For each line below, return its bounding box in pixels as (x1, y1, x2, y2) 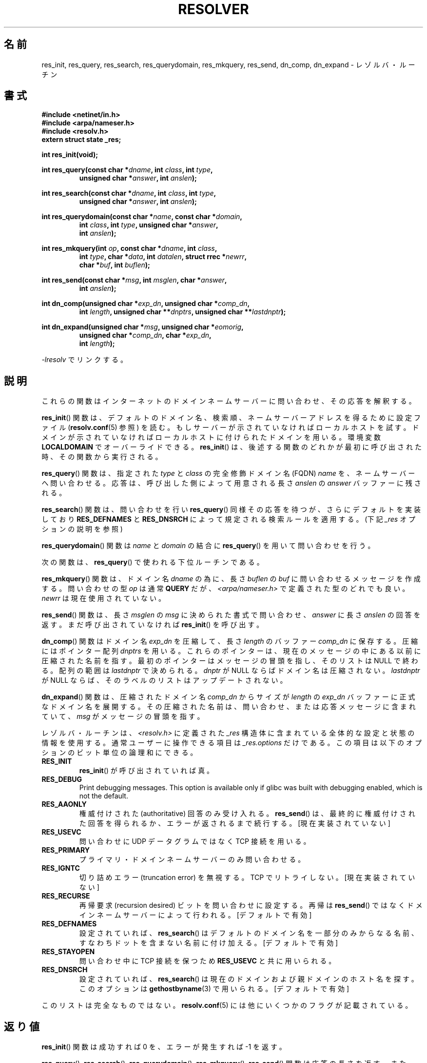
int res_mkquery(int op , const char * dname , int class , (41, 244, 217, 253)
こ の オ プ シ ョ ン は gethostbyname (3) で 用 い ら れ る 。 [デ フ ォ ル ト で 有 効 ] (79, 984, 349, 993)
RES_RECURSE (41, 892, 90, 900)
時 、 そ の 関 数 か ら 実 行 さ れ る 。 (41, 452, 162, 461)
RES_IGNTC (41, 864, 80, 873)
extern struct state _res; (41, 135, 121, 144)
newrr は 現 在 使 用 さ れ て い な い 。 (41, 594, 165, 603)
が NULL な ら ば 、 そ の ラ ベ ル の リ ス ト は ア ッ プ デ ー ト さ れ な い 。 (41, 676, 287, 685)
